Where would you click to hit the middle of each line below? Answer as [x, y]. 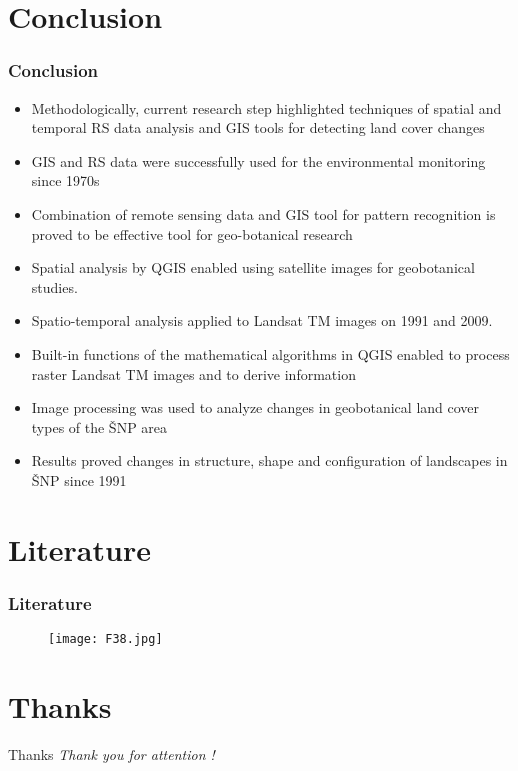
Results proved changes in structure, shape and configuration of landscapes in [269, 460]
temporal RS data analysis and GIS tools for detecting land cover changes [258, 127]
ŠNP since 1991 [79, 479]
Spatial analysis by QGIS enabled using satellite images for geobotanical [253, 267]
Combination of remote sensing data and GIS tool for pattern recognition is [263, 213]
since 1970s [65, 180]
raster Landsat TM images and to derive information [193, 373]
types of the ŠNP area [99, 426]
